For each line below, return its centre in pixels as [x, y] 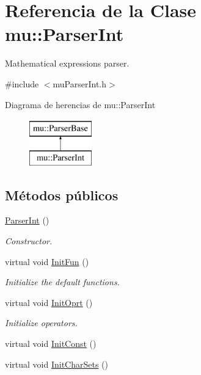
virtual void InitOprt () [49, 302]
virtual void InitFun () [47, 261]
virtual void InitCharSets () [57, 364]
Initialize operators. [41, 323]
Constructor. [29, 241]
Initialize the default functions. [62, 282]
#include [22, 83]
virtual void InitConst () [51, 344]
